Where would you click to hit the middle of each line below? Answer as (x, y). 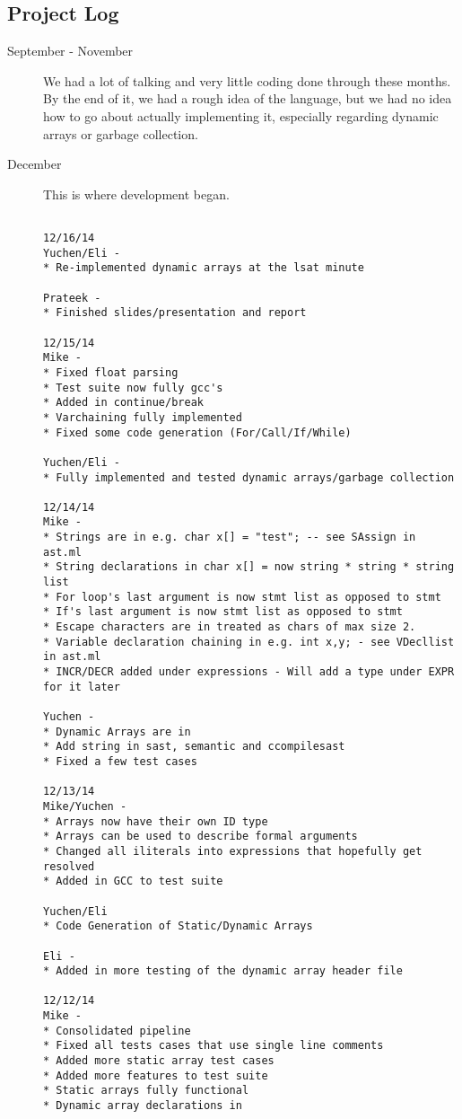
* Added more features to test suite (156, 1075)
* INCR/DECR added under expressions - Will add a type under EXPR (249, 672)
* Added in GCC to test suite (133, 881)
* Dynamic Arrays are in (117, 731)
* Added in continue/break (123, 403)
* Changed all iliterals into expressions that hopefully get (233, 851)
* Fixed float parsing (111, 372)
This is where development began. (136, 194)
